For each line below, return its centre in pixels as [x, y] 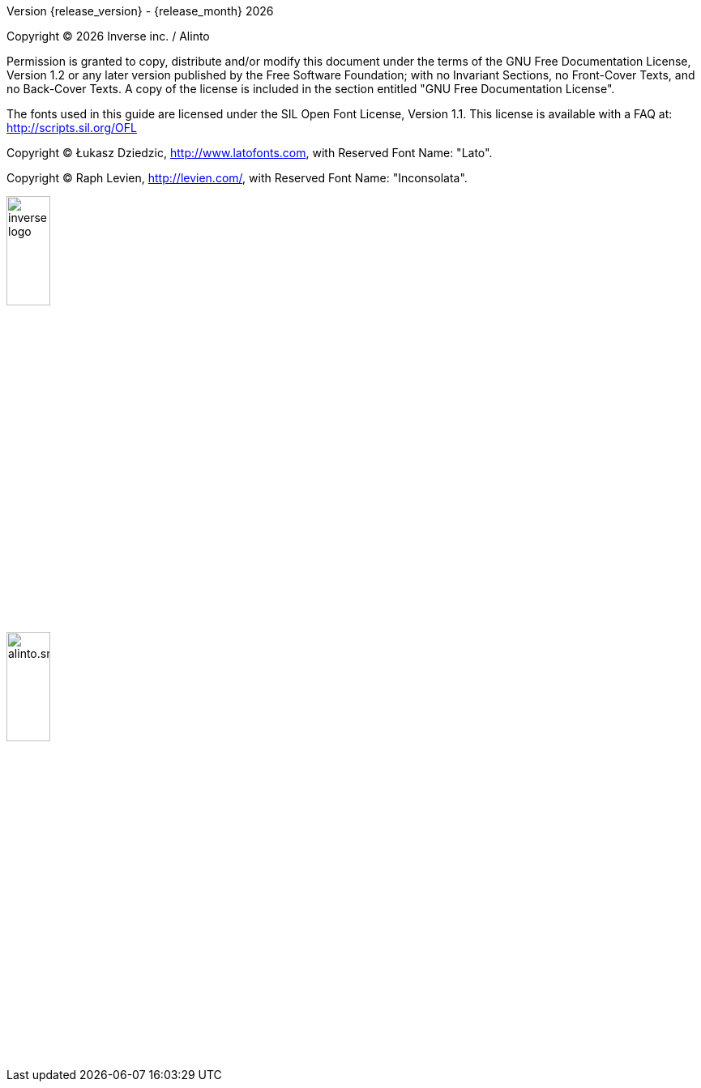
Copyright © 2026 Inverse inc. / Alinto [108, 36]
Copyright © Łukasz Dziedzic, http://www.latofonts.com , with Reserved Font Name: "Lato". [250, 153]
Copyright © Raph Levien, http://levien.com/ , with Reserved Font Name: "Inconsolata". [237, 178]
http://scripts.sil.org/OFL [72, 128]
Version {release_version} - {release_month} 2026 [140, 11]
